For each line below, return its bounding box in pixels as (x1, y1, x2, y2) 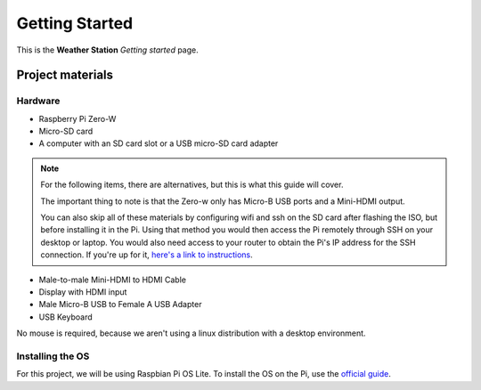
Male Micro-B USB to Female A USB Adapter (38, 299, 202, 310)
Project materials (16, 68, 114, 83)
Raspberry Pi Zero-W (38, 113, 117, 124)
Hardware (16, 94, 61, 107)
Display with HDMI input (38, 287, 127, 297)
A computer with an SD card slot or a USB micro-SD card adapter (38, 138, 279, 149)
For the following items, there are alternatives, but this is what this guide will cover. (40, 179, 344, 191)
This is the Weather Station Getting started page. (16, 45, 200, 55)
